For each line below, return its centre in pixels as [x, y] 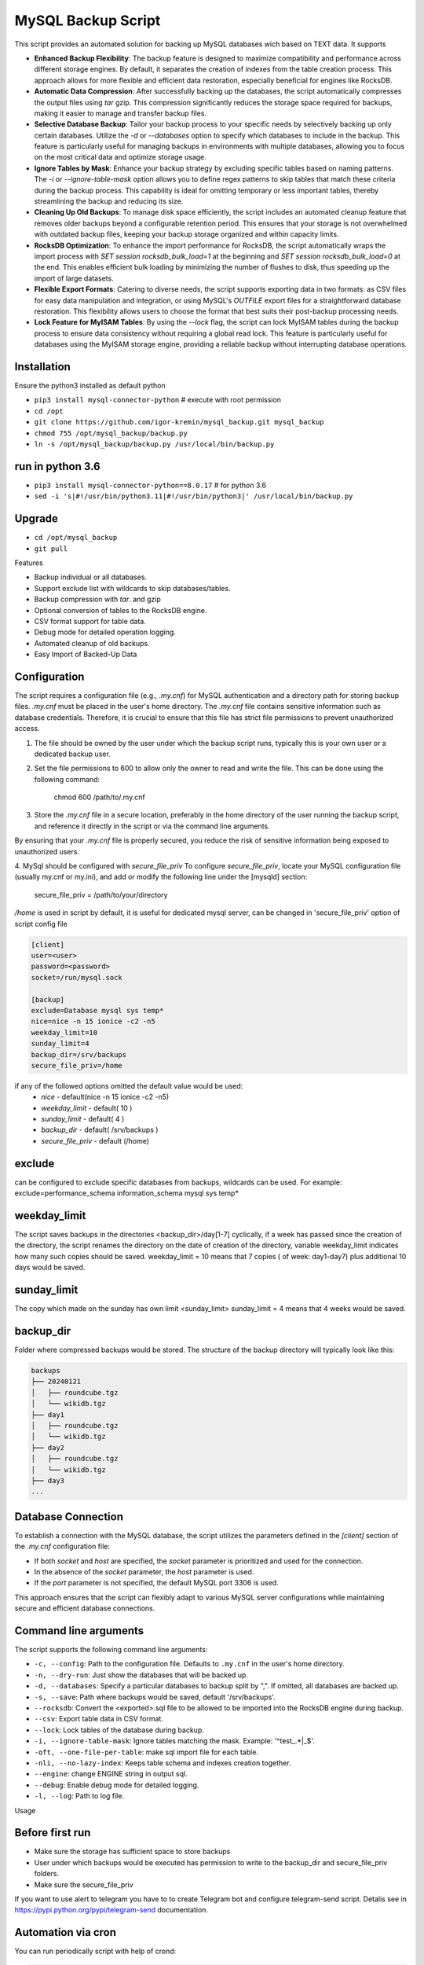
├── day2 [48, 1447]
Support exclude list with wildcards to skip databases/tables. [132, 588]
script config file [41, 924]
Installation [42, 367]
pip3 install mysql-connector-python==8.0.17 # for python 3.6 [150, 485]
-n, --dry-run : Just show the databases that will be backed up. [141, 1675]
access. [27, 729]
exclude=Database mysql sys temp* [97, 1010]
